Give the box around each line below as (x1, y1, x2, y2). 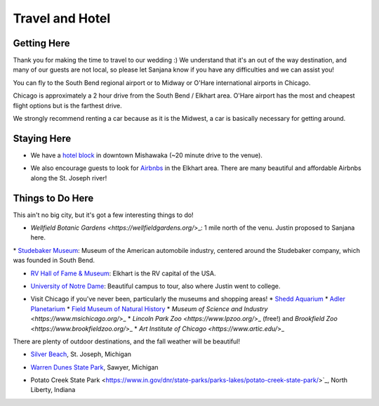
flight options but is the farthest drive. (13, 101, 122, 110)
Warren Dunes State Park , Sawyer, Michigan (30, 362, 159, 372)
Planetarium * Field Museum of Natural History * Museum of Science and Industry (30, 304, 268, 313)
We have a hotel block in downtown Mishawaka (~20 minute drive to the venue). (30, 151, 263, 159)
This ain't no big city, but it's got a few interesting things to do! (13, 211, 194, 219)
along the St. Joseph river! (30, 173, 107, 182)
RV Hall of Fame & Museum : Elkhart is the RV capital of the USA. (30, 269, 217, 277)
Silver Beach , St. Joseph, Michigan (30, 350, 132, 358)
